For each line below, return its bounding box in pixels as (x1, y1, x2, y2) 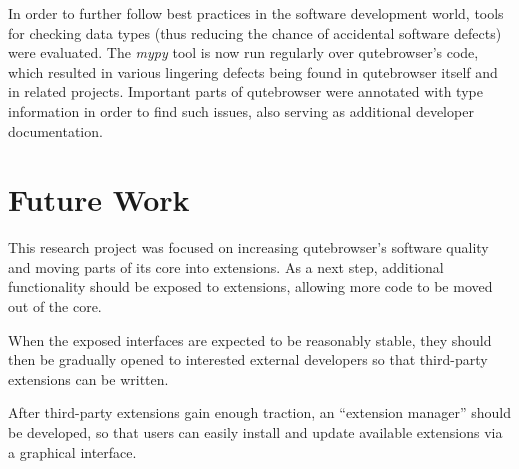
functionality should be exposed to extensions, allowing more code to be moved (8, 276, 493, 297)
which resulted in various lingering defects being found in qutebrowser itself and (8, 61, 498, 82)
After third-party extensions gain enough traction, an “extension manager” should (8, 402, 511, 423)
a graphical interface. (8, 441, 137, 462)
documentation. (8, 120, 103, 141)
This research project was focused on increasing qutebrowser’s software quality (8, 237, 489, 258)
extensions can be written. (8, 368, 169, 389)
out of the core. (8, 296, 102, 317)
